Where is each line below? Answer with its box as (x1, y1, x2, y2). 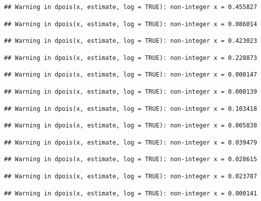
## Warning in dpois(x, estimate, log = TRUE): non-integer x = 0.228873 (4, 54, 257, 61)
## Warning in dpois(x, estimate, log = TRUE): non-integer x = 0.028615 (4, 156, 257, 163)
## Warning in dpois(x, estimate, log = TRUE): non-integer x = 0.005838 (4, 122, 257, 129)
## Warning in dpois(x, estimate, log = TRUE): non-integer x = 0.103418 (4, 105, 257, 112)
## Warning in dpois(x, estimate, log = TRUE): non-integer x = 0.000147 (4, 71, 257, 79)
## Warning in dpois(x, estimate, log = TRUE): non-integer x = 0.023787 (4, 172, 257, 180)
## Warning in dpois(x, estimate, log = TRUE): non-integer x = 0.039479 (4, 139, 257, 146)
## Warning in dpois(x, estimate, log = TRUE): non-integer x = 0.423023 (4, 37, 257, 45)
